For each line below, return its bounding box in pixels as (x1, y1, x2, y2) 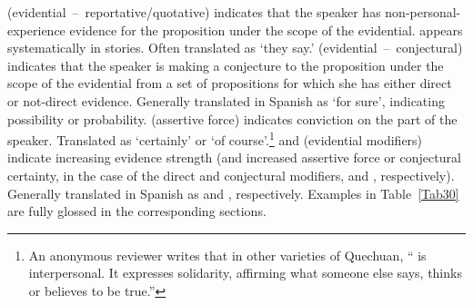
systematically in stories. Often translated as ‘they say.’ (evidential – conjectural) (7, 38, 463, 57)
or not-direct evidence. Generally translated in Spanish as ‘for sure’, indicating (7, 91, 445, 110)
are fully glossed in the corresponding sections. (7, 202, 267, 221)
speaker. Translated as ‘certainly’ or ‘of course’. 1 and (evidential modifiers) (7, 128, 423, 149)
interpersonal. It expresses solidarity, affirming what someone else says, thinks (28, 263, 462, 282)
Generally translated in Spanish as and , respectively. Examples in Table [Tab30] (7, 183, 459, 202)
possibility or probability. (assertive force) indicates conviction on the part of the (7, 109, 458, 128)
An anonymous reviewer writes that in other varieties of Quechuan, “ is (28, 245, 427, 264)
